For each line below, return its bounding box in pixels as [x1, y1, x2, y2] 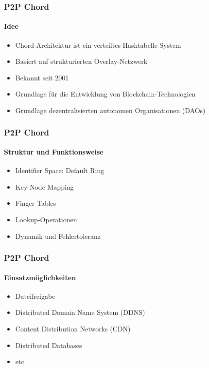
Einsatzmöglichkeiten [4, 272, 76, 282]
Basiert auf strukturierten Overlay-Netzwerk [15, 56, 148, 66]
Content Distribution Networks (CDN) [15, 324, 131, 334]
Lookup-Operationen [15, 214, 77, 225]
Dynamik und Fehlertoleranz [15, 231, 101, 241]
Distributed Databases [15, 340, 82, 350]
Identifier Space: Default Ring [15, 165, 104, 175]
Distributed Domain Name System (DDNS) [15, 307, 145, 317]
